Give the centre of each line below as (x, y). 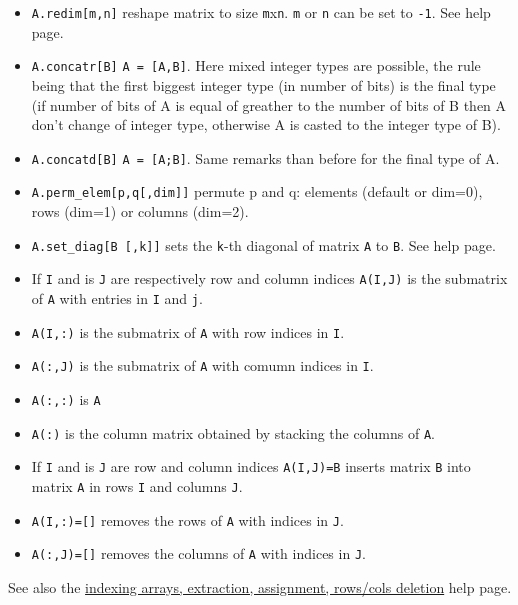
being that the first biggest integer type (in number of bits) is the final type (263, 84)
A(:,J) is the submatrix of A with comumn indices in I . (202, 365)
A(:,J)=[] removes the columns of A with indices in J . (198, 553)
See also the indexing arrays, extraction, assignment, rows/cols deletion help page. (260, 586)
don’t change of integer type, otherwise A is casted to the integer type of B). (266, 124)
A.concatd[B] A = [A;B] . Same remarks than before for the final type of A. (265, 157)
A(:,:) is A (66, 398)
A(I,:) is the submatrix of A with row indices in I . (188, 331)
